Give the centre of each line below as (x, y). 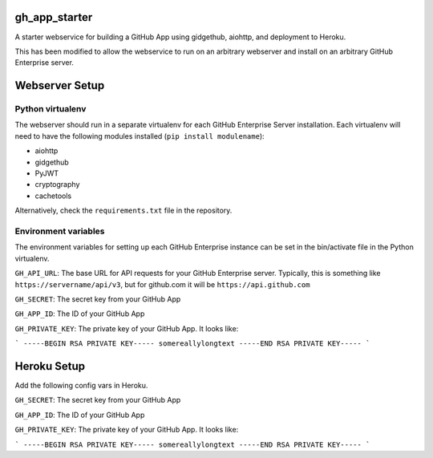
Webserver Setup (60, 85)
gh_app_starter (54, 17)
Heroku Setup (50, 366)
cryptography (57, 184)
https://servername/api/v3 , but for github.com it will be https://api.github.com (162, 284)
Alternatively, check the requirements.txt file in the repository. (123, 211)
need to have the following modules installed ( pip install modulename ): (140, 136)
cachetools (53, 196)
